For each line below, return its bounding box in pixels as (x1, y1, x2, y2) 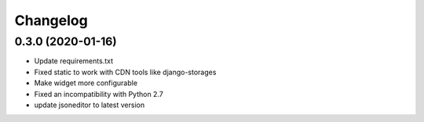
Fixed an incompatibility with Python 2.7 (34, 89, 164, 99)
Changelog (14, 12, 88, 29)
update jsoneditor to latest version (34, 100, 145, 109)
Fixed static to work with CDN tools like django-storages (34, 67, 217, 77)
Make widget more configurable (34, 78, 137, 88)
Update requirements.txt (34, 56, 114, 66)
